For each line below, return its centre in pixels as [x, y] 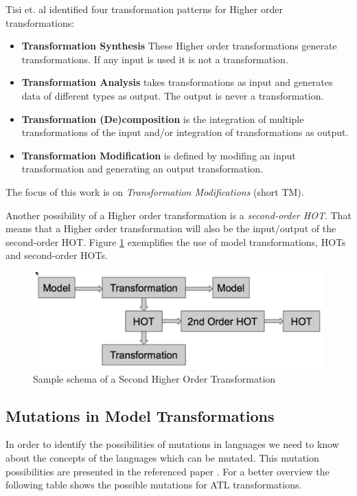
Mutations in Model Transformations [140, 415]
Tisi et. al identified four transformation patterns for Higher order [144, 9]
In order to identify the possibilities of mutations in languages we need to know [172, 444]
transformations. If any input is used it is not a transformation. [155, 59]
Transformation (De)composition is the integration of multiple [163, 119]
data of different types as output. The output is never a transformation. [173, 95]
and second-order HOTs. [57, 255]
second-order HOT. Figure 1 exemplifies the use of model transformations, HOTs [176, 241]
